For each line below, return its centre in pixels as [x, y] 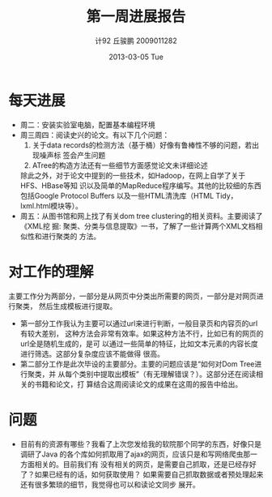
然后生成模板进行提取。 [78, 306]
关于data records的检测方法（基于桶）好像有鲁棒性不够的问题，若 [142, 145]
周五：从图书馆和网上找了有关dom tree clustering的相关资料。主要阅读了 [141, 216]
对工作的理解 [51, 272]
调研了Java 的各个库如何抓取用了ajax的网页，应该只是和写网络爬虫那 [135, 454]
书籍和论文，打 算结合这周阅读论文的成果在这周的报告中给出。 [138, 384]
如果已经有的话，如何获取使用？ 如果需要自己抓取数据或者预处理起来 [149, 474]
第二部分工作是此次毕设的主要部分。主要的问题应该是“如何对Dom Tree [137, 364]
